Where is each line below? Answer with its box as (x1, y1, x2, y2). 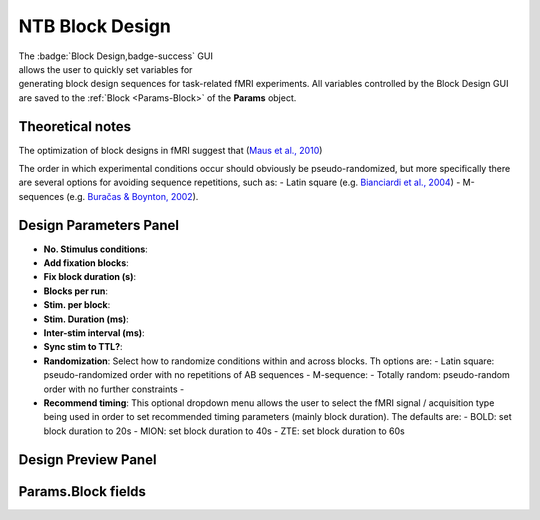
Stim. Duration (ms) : (43, 313, 129, 325)
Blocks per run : (43, 285, 109, 297)
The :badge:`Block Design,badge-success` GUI (18, 50, 214, 62)
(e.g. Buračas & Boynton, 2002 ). (66, 190, 199, 202)
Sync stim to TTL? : (43, 341, 124, 353)
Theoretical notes (18, 118, 132, 135)
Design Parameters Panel (18, 216, 180, 234)
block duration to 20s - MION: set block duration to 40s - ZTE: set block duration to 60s (43, 425, 405, 437)
